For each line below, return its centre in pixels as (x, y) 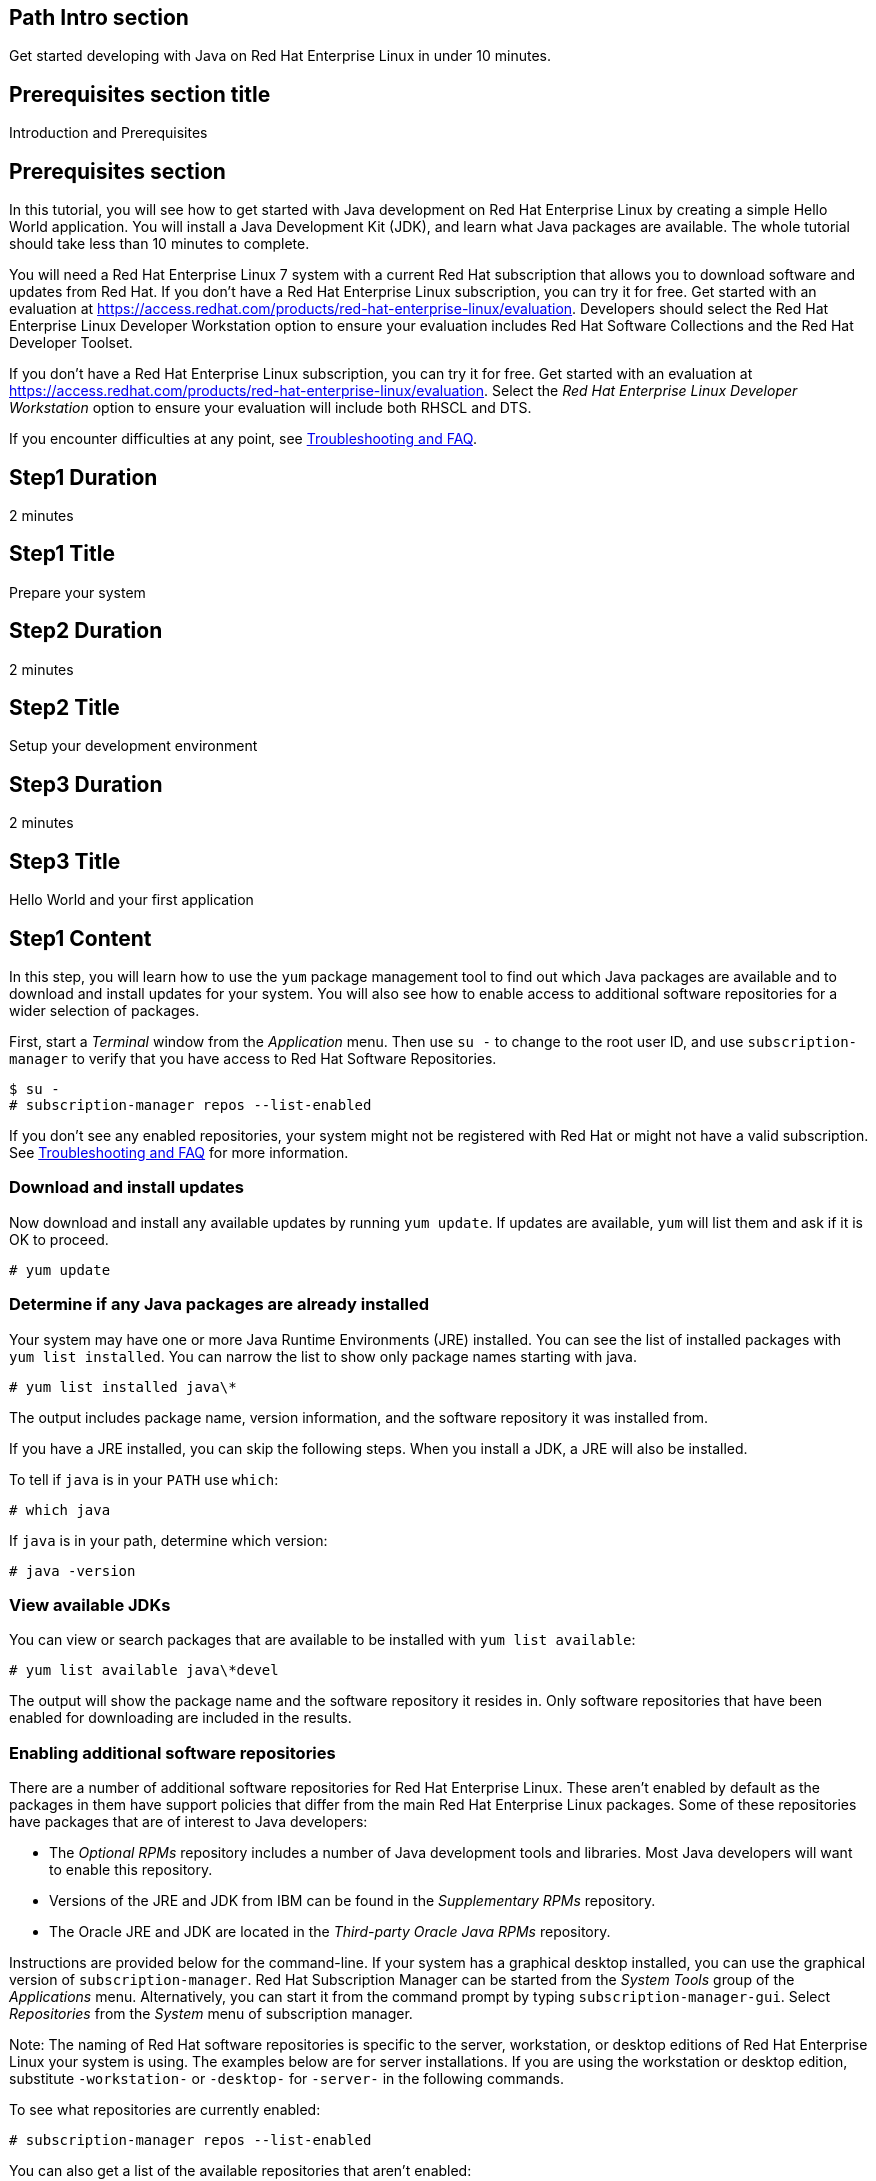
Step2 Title (64, 708)
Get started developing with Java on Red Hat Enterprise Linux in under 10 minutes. (280, 56)
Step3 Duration (86, 784)
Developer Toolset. (71, 343)
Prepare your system (77, 592)
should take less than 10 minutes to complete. (159, 244)
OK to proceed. (59, 1239)
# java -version (72, 1570)
